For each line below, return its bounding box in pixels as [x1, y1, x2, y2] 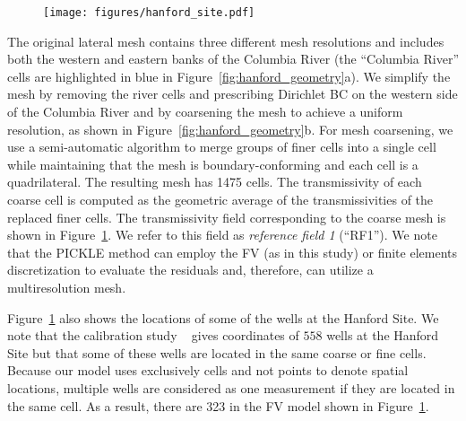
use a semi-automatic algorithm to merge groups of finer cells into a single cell [7, 137, 436, 156]
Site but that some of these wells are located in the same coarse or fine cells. [7, 343, 427, 362]
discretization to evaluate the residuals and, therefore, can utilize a [7, 260, 374, 279]
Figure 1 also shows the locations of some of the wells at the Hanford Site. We [7, 308, 439, 327]
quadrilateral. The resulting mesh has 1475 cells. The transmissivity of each [7, 172, 422, 191]
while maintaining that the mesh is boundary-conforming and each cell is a [7, 154, 419, 173]
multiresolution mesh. [7, 277, 126, 296]
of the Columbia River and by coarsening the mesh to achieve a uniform [7, 102, 403, 121]
